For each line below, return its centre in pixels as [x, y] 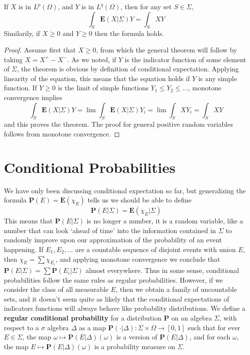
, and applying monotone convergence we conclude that [138, 259]
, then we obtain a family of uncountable [176, 289]
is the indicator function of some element [185, 59]
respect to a [22, 327]
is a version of [137, 337]
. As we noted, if [92, 59]
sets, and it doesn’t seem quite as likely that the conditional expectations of [117, 298]
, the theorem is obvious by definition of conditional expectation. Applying [128, 69]
